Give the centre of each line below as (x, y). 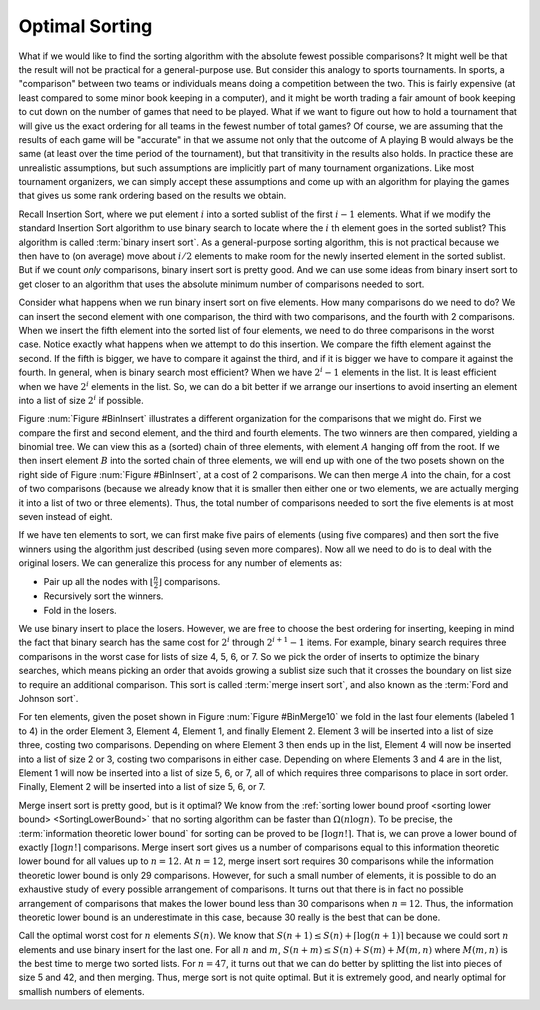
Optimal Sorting (85, 26)
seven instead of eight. (65, 517)
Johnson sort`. (48, 699)
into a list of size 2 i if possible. (81, 399)
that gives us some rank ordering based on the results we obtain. (152, 196)
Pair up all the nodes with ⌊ (98, 581)
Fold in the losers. (80, 610)
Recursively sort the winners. (103, 596)
